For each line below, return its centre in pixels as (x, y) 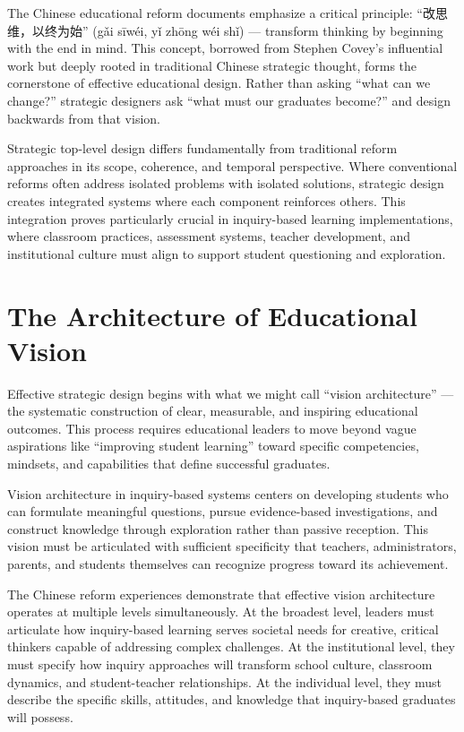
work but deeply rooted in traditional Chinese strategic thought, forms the (212, 65)
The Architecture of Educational (212, 315)
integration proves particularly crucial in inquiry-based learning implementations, (230, 218)
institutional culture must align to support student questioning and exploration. (227, 253)
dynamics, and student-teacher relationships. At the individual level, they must (225, 681)
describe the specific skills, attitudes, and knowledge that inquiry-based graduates (232, 699)
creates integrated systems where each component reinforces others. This (206, 200)
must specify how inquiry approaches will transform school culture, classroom (220, 663)
